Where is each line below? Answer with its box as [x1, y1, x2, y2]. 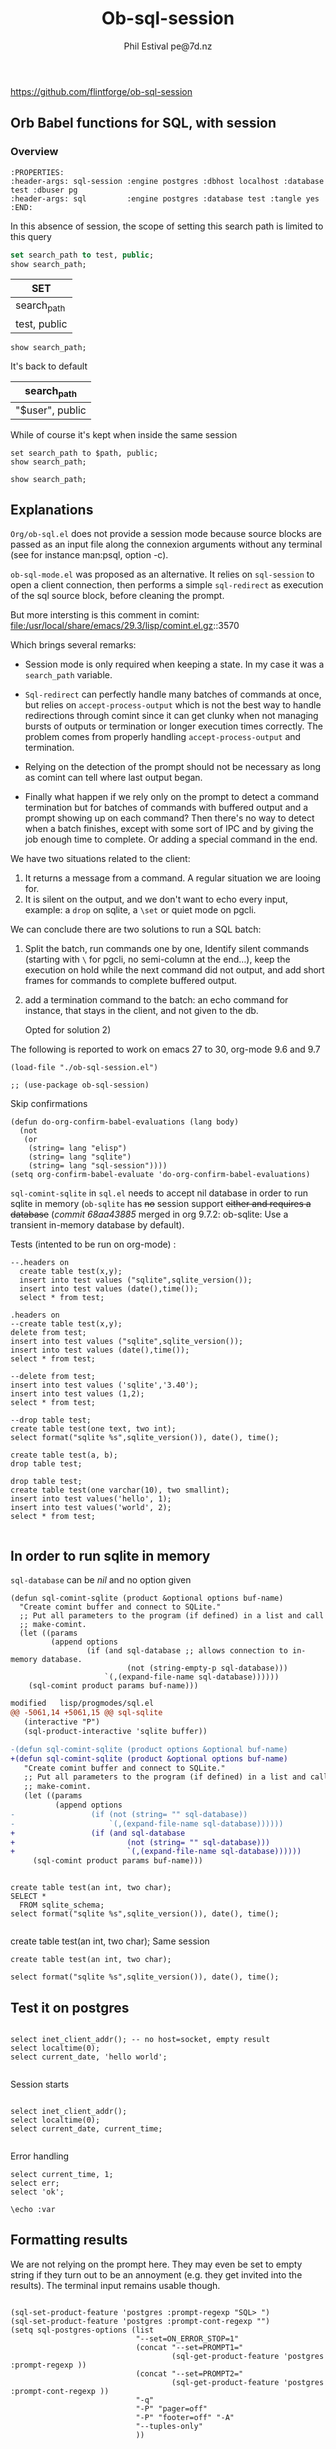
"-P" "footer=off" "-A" [135, 2412, 235, 2422]
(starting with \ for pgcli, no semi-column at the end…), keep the [24, 953, 291, 966]
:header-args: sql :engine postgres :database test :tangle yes [10, 193, 320, 204]
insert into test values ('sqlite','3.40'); [10, 1380, 199, 1391]
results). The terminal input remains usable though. [10, 2279, 221, 2291]
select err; [10, 2178, 60, 2188]
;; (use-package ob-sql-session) [10, 1080, 150, 1091]
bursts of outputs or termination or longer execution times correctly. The [24, 720, 323, 732]
